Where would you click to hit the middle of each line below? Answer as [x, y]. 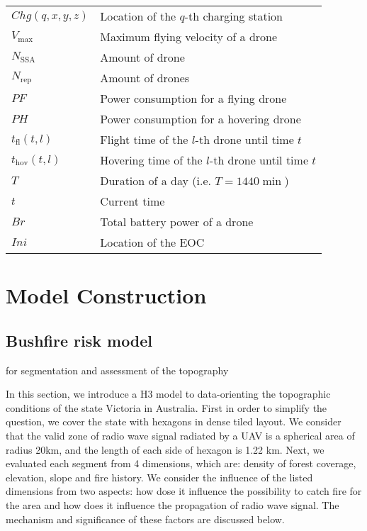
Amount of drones [145, 78]
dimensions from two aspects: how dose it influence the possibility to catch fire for [184, 491]
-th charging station [233, 16]
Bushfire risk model [79, 340]
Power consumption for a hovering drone [201, 119]
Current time [132, 201]
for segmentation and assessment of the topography [117, 370]
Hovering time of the [151, 160]
